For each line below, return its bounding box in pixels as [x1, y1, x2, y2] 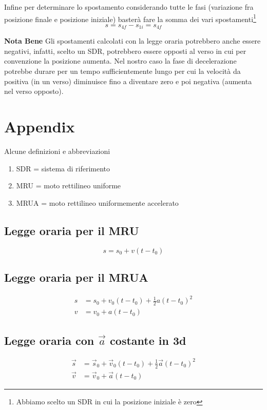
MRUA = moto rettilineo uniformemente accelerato [16, 197, 179, 208]
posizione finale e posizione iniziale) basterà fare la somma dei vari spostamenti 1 [4, 12, 256, 24]
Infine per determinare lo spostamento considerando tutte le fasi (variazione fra [4, 2, 254, 12]
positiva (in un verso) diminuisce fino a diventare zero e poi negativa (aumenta [4, 75, 252, 86]
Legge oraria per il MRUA [4, 269, 148, 285]
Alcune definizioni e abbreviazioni [4, 145, 110, 156]
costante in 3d [110, 332, 186, 348]
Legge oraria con [4, 332, 94, 348]
